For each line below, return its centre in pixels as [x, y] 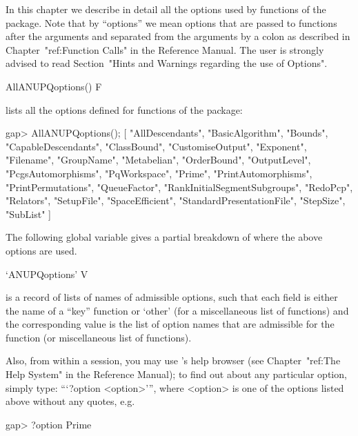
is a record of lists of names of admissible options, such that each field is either [172, 297]
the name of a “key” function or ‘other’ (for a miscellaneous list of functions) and [177, 310]
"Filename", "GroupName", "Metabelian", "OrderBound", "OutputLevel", [158, 160]
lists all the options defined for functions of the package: [124, 109]
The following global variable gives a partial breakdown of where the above [164, 237]
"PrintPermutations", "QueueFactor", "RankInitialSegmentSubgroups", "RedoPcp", [179, 187]
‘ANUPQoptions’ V [47, 274]
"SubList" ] [28, 214]
